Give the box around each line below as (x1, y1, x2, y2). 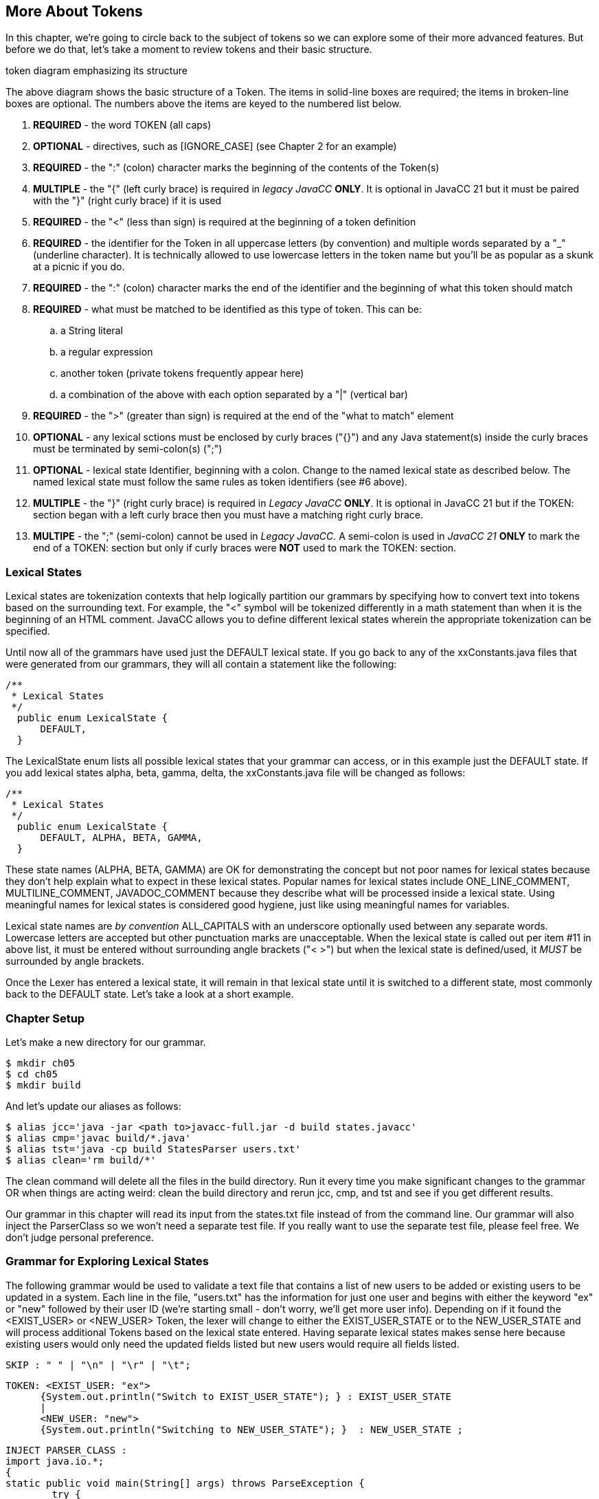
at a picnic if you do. (33, 261, 125, 273)
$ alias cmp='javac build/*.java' (5, 1132, 191, 1144)
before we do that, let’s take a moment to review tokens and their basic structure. (5, 43, 372, 56)
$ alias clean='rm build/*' (5, 1154, 157, 1166)
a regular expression (60, 346, 153, 358)
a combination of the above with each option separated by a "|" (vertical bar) (60, 389, 408, 401)
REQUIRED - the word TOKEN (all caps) (33, 119, 212, 131)
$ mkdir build (5, 1079, 81, 1091)
